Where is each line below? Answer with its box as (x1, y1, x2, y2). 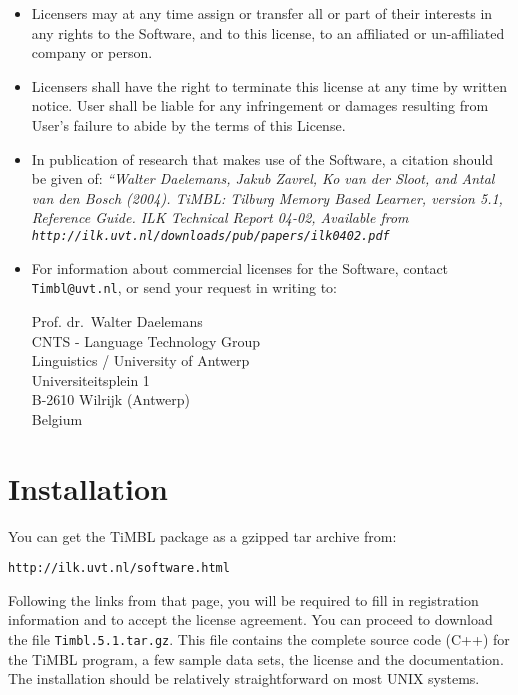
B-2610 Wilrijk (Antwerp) (31, 389, 190, 410)
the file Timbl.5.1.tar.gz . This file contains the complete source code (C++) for (8, 629, 510, 650)
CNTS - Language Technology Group (31, 330, 261, 351)
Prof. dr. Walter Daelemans (31, 310, 203, 331)
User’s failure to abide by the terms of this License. (31, 114, 346, 135)
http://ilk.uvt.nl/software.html (8, 561, 230, 576)
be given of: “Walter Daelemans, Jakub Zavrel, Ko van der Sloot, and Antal (31, 168, 495, 189)
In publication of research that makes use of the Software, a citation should (31, 148, 494, 169)
